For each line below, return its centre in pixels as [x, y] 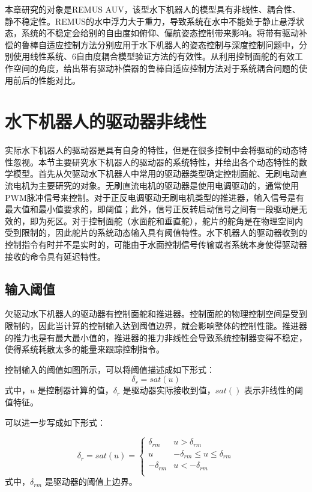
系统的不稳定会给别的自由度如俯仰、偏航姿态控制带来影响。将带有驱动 [160, 33]
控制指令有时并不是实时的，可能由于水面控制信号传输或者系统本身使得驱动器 [156, 244]
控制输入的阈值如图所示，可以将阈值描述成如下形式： [110, 369]
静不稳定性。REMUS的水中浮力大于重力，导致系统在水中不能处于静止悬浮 [150, 21]
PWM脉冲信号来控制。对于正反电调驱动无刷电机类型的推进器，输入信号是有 [154, 197]
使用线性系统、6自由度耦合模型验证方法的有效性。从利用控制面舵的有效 [154, 56]
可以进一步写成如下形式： [55, 422]
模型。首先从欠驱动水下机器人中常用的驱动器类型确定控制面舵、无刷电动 [156, 174]
